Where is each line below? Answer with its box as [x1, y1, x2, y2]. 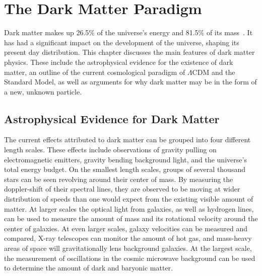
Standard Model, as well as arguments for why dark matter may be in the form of [4, 76, 257, 87]
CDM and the [192, 66, 235, 77]
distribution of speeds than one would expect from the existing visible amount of [4, 194, 253, 204]
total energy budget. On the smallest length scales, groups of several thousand [4, 164, 245, 174]
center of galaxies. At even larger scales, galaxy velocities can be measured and [4, 223, 248, 233]
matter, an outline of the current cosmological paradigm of [4, 66, 185, 77]
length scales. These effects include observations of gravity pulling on [4, 144, 217, 155]
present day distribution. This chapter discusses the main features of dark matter [4, 47, 255, 57]
